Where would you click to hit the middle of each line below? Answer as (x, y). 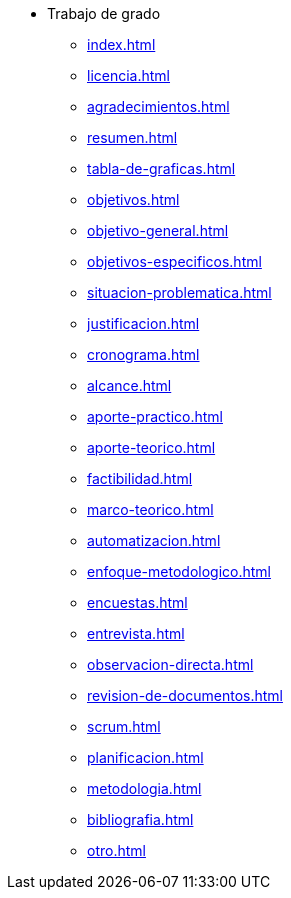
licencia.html (129, 75)
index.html (121, 44)
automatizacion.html (154, 540)
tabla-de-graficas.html (161, 168)
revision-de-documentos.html (185, 695)
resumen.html (132, 137)
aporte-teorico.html (151, 447)
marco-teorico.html (150, 509)
